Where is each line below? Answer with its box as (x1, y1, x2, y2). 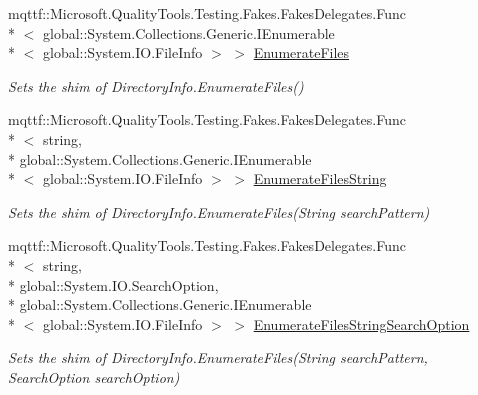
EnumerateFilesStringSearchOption (253, 313, 470, 334)
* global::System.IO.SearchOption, (8, 274, 219, 295)
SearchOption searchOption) (8, 366, 180, 387)
